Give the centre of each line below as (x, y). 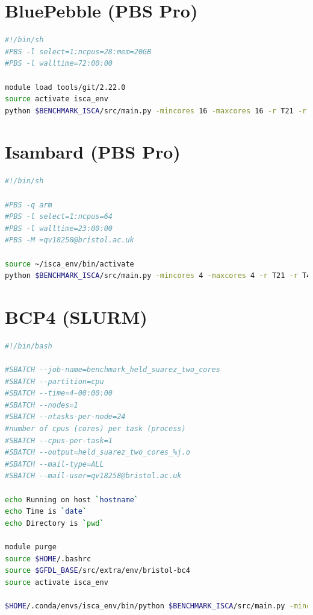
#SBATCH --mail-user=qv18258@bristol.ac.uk (93, 476)
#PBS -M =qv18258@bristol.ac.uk (70, 240)
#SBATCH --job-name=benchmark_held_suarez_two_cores (113, 370)
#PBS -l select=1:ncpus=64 (59, 217)
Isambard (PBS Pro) (93, 152)
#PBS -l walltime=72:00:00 (59, 64)
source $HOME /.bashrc (48, 559)
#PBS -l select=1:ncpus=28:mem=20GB (78, 52)
